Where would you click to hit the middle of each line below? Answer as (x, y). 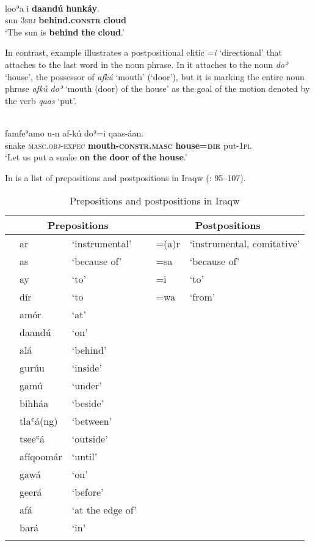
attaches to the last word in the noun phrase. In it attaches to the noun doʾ (147, 64)
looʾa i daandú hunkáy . (52, 8)
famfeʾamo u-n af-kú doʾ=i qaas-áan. (74, 133)
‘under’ (87, 386)
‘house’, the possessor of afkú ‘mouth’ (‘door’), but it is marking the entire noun (155, 76)
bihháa (34, 403)
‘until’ (85, 457)
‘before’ (88, 492)
